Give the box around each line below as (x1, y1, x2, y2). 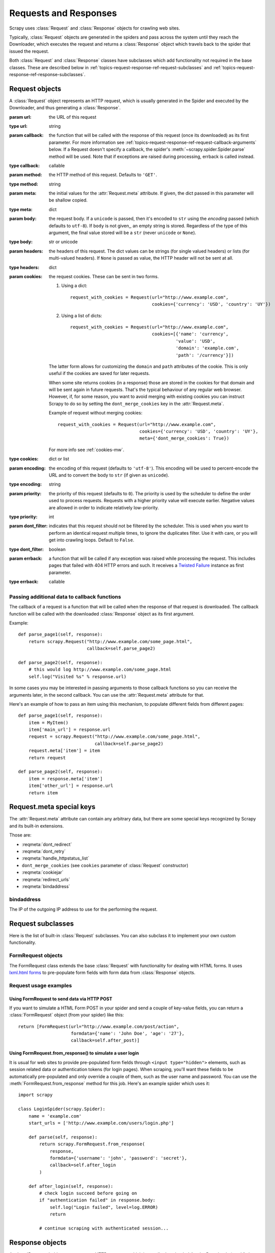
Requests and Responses (9, 8, 117, 19)
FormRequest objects (9, 952, 63, 959)
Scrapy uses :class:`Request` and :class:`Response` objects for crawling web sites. (9, 25, 180, 31)
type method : (9, 181, 39, 187)
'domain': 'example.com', (175, 345, 239, 351)
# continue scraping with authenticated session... (39, 1225, 169, 1231)
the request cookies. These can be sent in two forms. (49, 274, 159, 279)
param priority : (9, 490, 42, 496)
